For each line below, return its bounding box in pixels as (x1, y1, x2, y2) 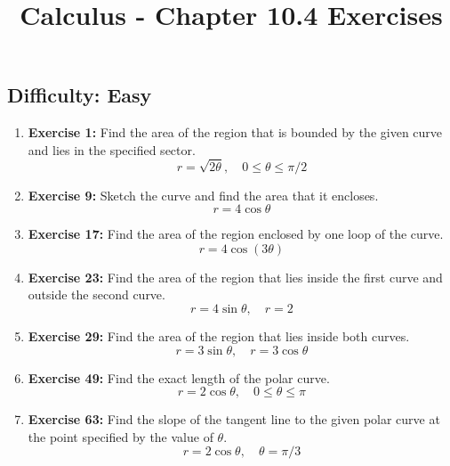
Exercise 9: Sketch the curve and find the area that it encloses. (28, 185, 379, 204)
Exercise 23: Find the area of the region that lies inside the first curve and (28, 267, 443, 286)
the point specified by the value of (28, 427, 213, 446)
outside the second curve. (28, 285, 165, 304)
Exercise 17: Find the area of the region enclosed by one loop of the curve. (28, 225, 444, 243)
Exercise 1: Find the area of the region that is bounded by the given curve (28, 123, 443, 142)
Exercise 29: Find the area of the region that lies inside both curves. (28, 326, 410, 345)
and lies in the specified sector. (28, 140, 196, 159)
